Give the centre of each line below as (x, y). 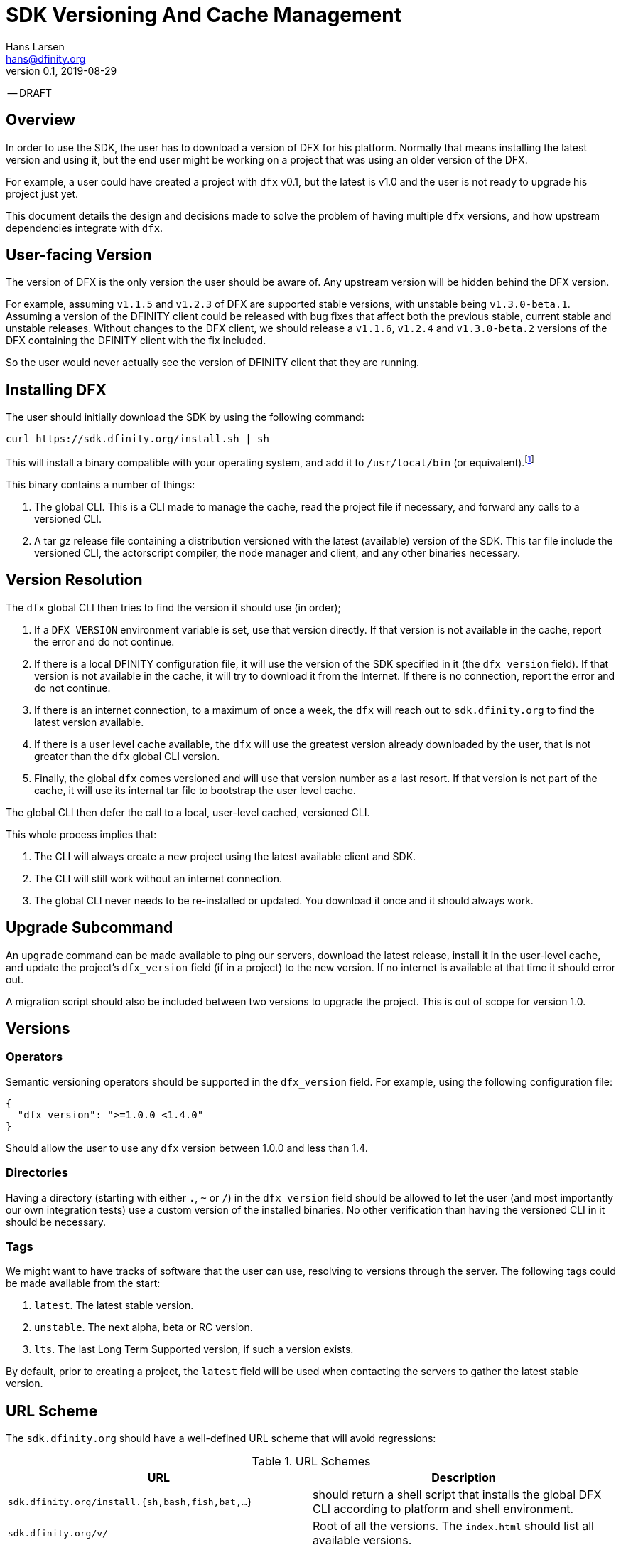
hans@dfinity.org (46, 58)
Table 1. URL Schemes (311, 1461)
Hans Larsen (35, 46)
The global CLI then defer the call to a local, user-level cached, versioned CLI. (188, 812)
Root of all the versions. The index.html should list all (453, 1526)
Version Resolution (74, 580)
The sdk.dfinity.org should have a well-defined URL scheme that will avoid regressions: (221, 1438)
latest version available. (89, 722)
